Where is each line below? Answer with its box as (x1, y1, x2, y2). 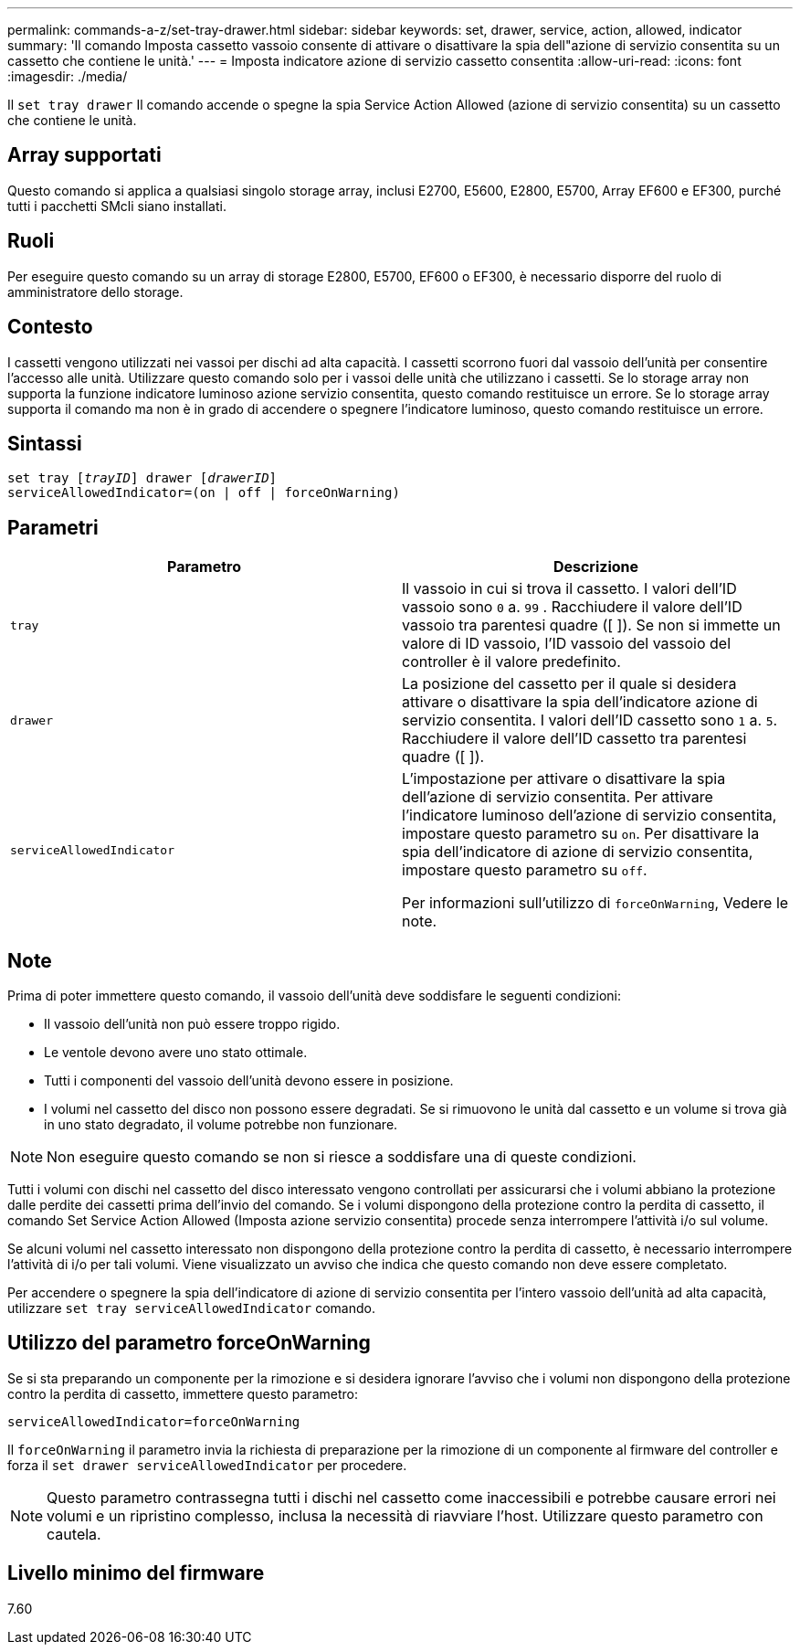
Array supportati (7, 143, 162, 167)
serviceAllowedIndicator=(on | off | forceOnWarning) (7, 485, 400, 501)
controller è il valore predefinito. (402, 652, 621, 672)
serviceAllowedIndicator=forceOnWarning (7, 1414, 300, 1429)
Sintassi (7, 431, 82, 455)
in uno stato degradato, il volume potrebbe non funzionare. (44, 1117, 398, 1133)
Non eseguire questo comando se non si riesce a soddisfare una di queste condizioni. (47, 1148, 637, 1167)
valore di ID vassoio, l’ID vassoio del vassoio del (402, 634, 732, 653)
